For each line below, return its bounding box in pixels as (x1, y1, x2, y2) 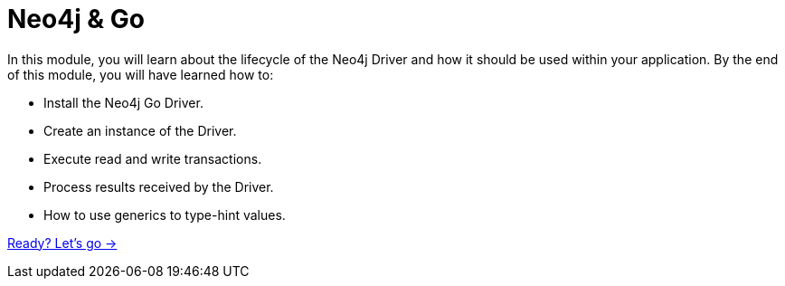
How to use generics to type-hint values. (43, 206, 286, 223)
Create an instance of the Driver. (43, 122, 237, 138)
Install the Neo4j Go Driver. (43, 94, 203, 110)
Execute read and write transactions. (43, 150, 262, 167)
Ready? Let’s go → (7, 234, 118, 251)
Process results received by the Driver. (43, 178, 274, 195)
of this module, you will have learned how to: (7, 66, 274, 82)
